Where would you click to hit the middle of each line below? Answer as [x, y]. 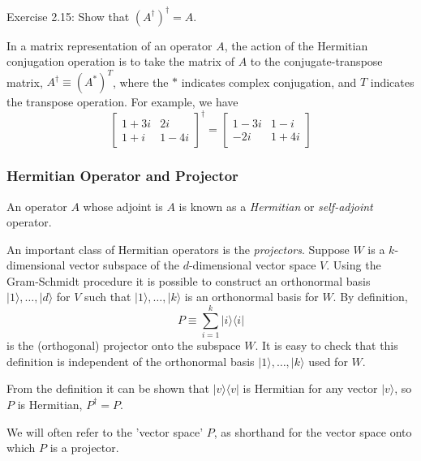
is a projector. [84, 448]
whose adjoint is [123, 206]
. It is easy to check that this [326, 345]
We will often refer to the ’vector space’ [105, 431]
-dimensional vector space [252, 265]
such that [108, 297]
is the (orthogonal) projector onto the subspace [124, 345]
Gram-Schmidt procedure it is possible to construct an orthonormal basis [189, 280]
